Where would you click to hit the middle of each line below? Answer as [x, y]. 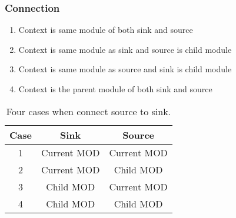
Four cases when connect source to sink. [89, 111]
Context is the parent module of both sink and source [115, 89]
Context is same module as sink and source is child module [125, 49]
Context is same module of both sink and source [106, 30]
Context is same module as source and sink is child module [125, 69]
